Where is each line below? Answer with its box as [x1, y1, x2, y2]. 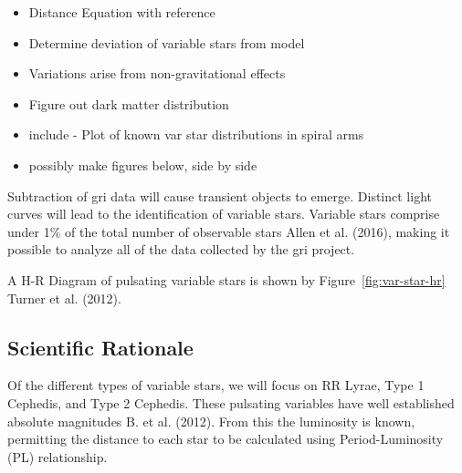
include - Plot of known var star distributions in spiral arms [28, 125, 364, 144]
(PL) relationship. [7, 447, 108, 466]
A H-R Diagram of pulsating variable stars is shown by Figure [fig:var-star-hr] [7, 270, 446, 289]
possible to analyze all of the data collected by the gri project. [7, 240, 355, 259]
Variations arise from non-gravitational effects [28, 64, 286, 83]
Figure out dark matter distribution [28, 94, 229, 113]
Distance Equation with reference [28, 3, 215, 21]
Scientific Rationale [7, 333, 194, 361]
